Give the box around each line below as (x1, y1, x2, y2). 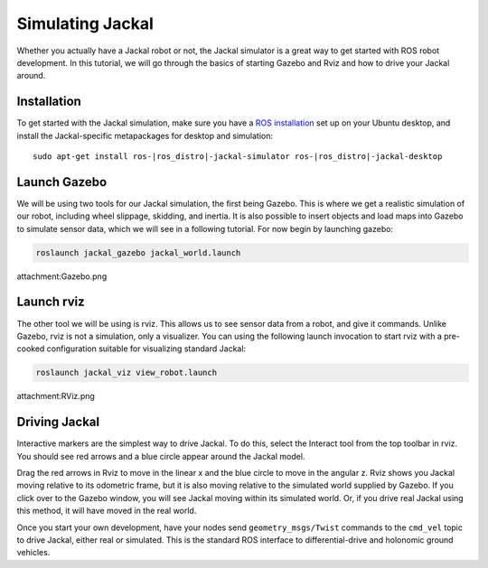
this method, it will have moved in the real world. (16, 506, 197, 517)
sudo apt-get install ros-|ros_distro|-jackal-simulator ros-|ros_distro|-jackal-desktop (33, 152, 443, 162)
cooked (16, 343, 45, 354)
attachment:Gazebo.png (16, 271, 108, 282)
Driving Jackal (16, 414, 99, 430)
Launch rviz (16, 294, 85, 310)
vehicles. (16, 547, 51, 558)
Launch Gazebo (16, 174, 108, 190)
